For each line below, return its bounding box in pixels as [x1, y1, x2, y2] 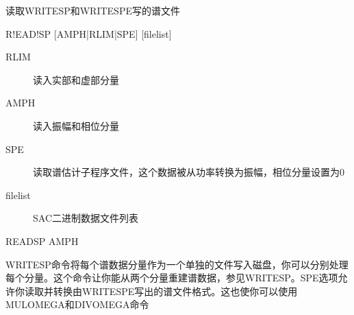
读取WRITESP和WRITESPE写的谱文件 [5, 3, 180, 17]
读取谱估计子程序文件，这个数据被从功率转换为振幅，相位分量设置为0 [33, 165, 344, 179]
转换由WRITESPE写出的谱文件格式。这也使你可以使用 [53, 283, 298, 298]
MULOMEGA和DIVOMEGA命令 [5, 297, 149, 312]
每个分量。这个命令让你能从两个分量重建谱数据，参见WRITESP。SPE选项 [5, 270, 338, 285]
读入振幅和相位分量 [33, 118, 119, 132]
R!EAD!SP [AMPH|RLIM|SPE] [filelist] [5, 26, 172, 40]
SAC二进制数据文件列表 [33, 211, 138, 225]
